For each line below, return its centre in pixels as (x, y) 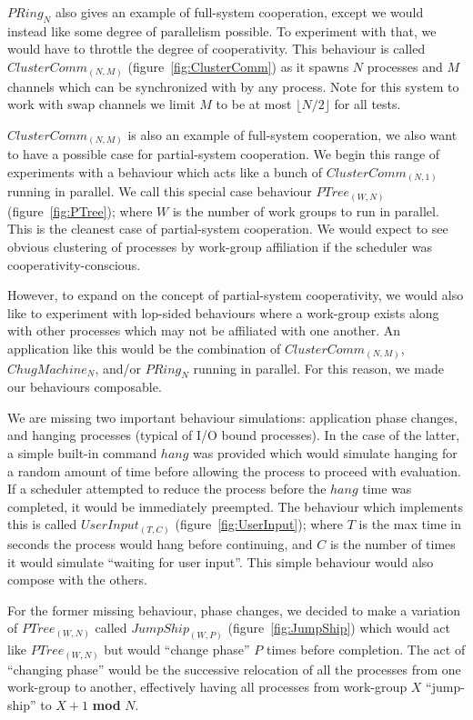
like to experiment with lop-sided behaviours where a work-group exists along (223, 312)
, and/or (118, 368)
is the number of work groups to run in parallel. (306, 210)
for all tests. (367, 104)
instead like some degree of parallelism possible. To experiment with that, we (222, 30)
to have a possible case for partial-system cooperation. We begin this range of (224, 154)
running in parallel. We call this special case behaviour (160, 191)
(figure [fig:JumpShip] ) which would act (339, 628)
